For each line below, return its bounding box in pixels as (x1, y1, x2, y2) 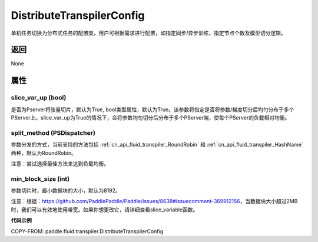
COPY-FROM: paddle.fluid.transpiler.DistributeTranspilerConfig (11, 227, 164, 235)
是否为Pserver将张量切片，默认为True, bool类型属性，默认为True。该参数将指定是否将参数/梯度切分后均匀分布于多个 (11, 106, 294, 113)
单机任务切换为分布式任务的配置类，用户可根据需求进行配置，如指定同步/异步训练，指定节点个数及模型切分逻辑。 (11, 29, 287, 37)
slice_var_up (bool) (11, 94, 67, 102)
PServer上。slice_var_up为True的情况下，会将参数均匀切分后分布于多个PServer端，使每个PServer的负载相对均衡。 (11, 114, 290, 121)
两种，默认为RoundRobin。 (11, 149, 77, 156)
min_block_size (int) (11, 174, 70, 183)
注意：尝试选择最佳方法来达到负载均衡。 (11, 160, 109, 167)
